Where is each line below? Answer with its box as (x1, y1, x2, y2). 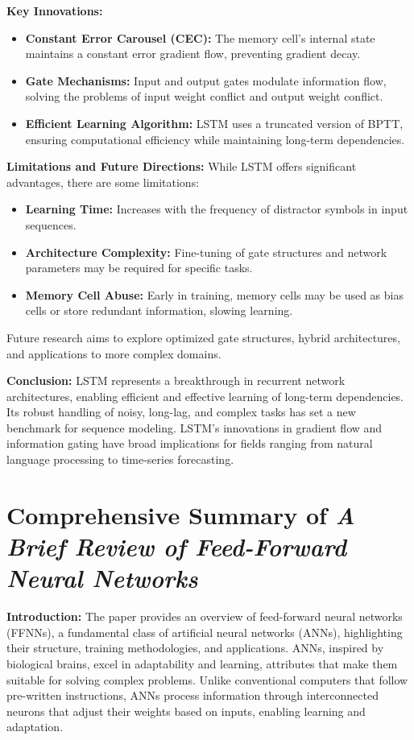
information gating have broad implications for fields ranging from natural (6, 435, 373, 452)
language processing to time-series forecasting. (6, 451, 234, 468)
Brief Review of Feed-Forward (6, 530, 347, 564)
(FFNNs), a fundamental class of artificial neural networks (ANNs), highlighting (6, 623, 403, 640)
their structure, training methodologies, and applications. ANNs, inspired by (6, 639, 384, 656)
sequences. (25, 216, 77, 233)
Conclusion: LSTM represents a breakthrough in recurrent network (6, 372, 346, 389)
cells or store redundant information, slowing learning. (25, 302, 293, 319)
